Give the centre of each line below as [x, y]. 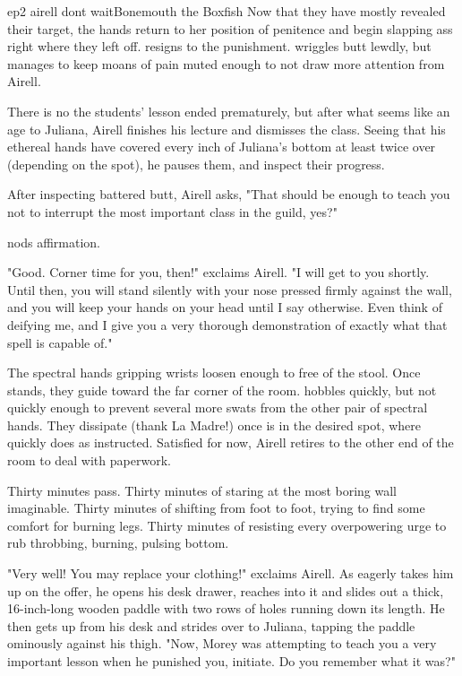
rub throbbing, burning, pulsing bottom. [118, 543]
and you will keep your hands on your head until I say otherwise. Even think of [225, 307]
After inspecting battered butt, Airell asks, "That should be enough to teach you [229, 194]
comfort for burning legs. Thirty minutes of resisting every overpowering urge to [227, 525]
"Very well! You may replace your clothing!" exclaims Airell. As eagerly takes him [231, 573]
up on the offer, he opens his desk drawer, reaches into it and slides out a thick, [226, 590]
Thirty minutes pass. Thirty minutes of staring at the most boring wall [202, 490]
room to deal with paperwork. [89, 460]
